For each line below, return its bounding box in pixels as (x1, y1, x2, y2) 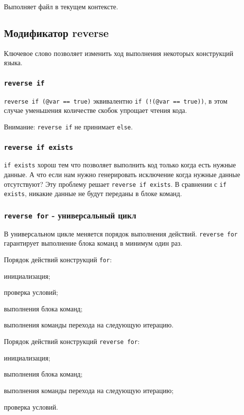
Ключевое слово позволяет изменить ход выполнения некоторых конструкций (4, 48, 234, 58)
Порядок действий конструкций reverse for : (4, 336, 140, 346)
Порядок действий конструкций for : (4, 254, 112, 265)
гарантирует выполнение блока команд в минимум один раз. (4, 238, 182, 248)
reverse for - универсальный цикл (4, 209, 137, 221)
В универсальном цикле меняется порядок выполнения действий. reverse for (4, 228, 238, 238)
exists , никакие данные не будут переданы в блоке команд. (4, 188, 182, 198)
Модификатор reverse (4, 25, 109, 40)
